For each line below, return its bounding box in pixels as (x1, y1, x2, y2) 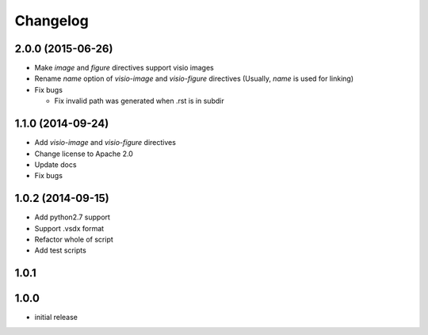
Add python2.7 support (34, 212, 111, 222)
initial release (34, 313, 78, 322)
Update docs (34, 159, 77, 169)
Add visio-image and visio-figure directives (34, 138, 176, 147)
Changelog (14, 12, 89, 29)
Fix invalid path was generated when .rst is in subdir (54, 96, 225, 106)
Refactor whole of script (34, 234, 114, 244)
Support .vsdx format (34, 223, 105, 233)
